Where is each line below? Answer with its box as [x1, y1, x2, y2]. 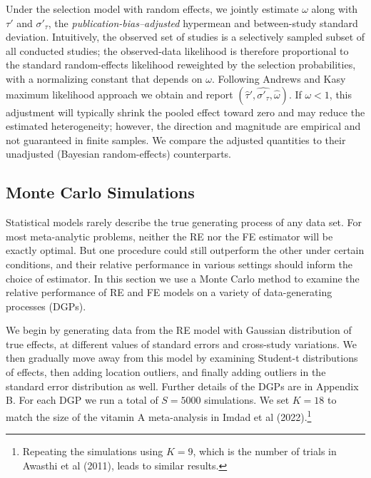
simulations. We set [204, 392, 290, 407]
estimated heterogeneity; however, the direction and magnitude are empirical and [6, 118, 361, 133]
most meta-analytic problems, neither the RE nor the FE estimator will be [6, 228, 333, 243]
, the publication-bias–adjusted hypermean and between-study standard [48, 15, 358, 30]
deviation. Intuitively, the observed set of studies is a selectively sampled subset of [6, 29, 365, 44]
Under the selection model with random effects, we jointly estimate [6, 1, 299, 16]
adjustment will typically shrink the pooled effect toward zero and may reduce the [6, 104, 365, 119]
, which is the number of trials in [193, 444, 337, 459]
